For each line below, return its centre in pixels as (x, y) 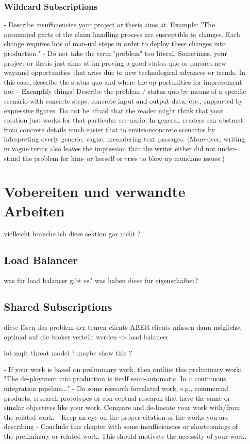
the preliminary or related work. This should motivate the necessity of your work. (125, 435)
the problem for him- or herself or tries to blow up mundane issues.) (124, 158)
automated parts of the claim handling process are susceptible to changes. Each (122, 34)
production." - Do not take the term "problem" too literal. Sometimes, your (116, 53)
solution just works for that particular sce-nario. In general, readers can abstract (124, 120)
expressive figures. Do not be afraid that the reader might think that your (114, 110)
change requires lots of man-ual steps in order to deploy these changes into (115, 44)
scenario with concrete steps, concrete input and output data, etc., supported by (124, 100)
